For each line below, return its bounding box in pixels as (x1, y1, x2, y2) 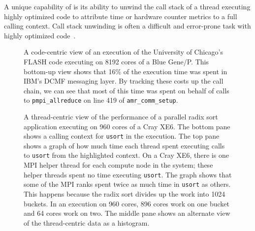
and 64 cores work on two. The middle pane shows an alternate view (24, 208, 230, 218)
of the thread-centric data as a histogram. (24, 217, 150, 228)
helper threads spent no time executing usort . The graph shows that (24, 169, 232, 179)
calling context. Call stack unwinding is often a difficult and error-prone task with (4, 21, 251, 31)
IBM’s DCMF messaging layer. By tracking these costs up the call (24, 76, 223, 86)
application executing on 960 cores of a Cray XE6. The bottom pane (24, 121, 230, 131)
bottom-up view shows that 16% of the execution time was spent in (24, 66, 227, 76)
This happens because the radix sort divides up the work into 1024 (24, 189, 225, 199)
